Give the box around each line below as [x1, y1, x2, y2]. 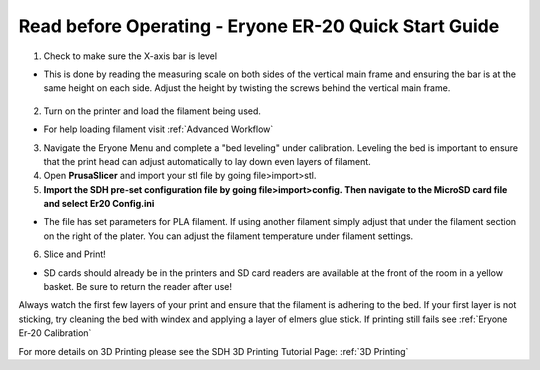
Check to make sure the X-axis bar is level [43, 50, 218, 62]
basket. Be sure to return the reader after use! [43, 281, 232, 293]
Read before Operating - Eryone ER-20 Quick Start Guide [18, 15, 500, 37]
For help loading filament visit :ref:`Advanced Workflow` [43, 123, 274, 135]
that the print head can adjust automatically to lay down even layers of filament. [43, 155, 372, 167]
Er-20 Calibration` [18, 327, 92, 339]
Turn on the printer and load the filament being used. [43, 105, 262, 117]
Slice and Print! [43, 248, 107, 260]
